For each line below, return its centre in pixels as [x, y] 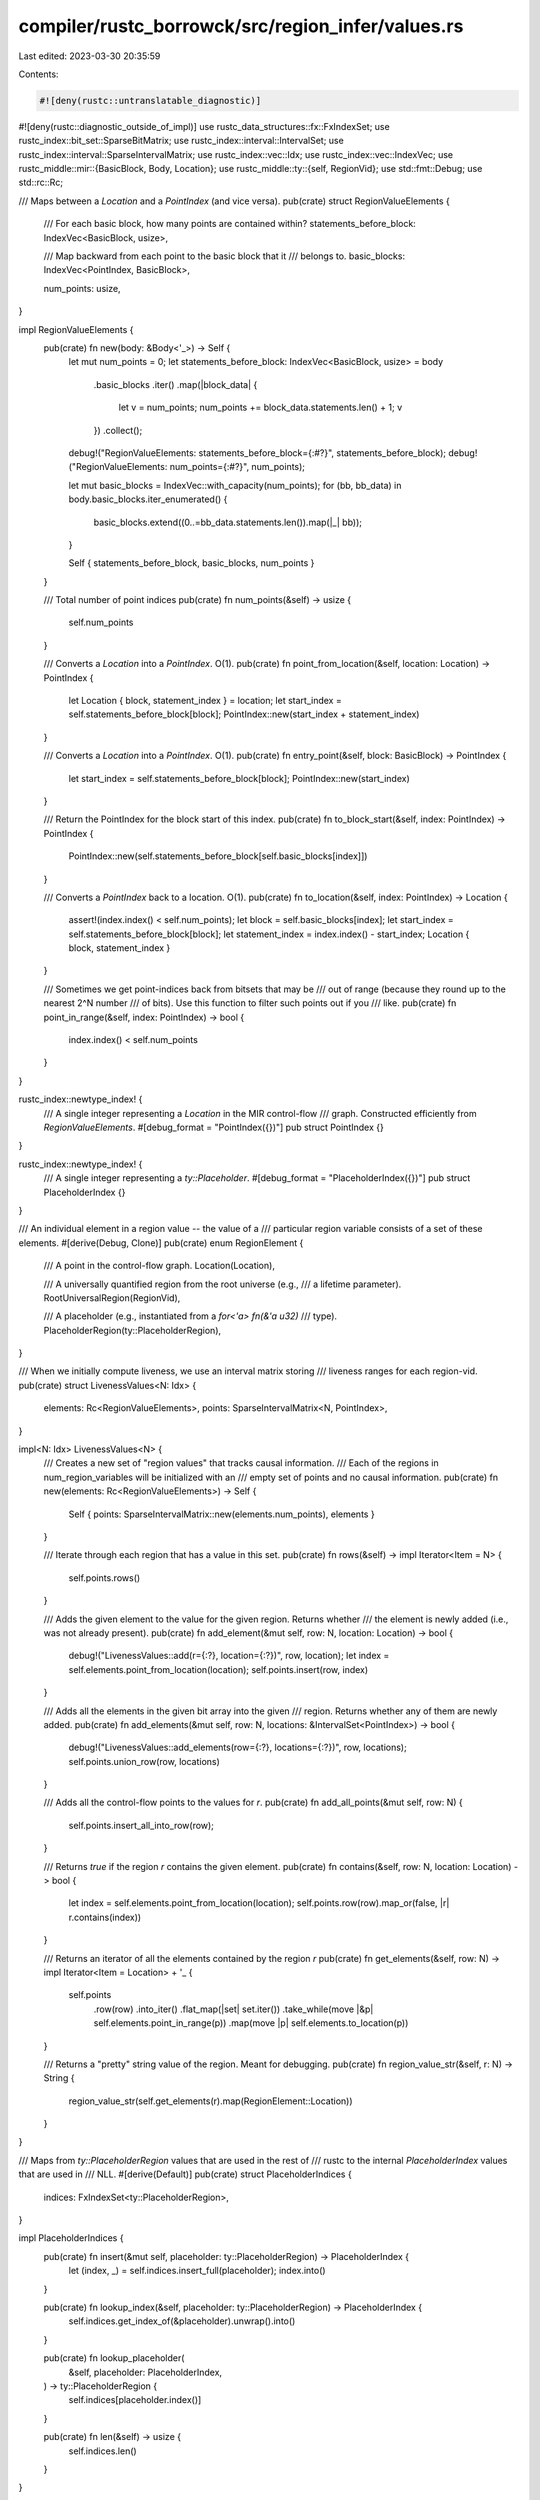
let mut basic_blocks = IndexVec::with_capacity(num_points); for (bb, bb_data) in [235, 485]
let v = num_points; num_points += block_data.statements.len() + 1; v [260, 407]
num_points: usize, [82, 288]
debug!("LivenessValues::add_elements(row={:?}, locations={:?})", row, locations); [237, 1747]
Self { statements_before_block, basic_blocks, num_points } [191, 563]
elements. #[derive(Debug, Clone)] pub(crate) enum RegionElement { [161, 1242]
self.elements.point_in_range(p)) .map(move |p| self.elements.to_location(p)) [251, 2023]
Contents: [38, 74]
